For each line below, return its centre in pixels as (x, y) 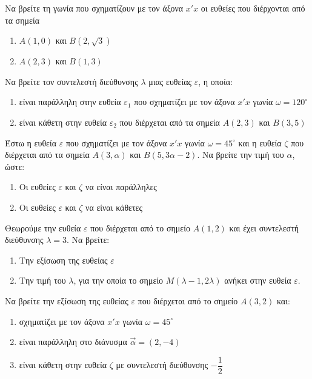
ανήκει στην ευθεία (258, 280)
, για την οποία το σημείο (118, 280)
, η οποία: (215, 81)
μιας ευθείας (170, 81)
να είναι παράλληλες (121, 187)
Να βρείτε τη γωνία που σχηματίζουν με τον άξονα (94, 8)
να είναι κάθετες (114, 207)
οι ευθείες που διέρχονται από (253, 8)
